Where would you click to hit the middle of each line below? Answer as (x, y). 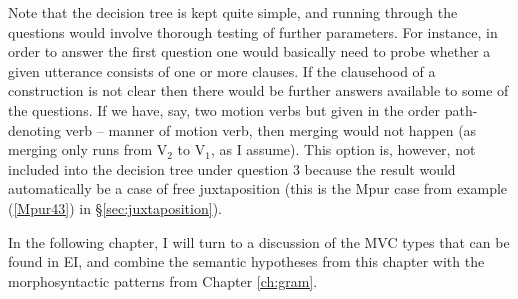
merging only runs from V (88, 149)
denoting (34, 129)
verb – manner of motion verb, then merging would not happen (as (271, 129)
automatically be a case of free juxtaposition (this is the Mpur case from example (258, 188)
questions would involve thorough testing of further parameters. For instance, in (253, 31)
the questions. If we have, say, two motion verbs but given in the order (224, 109)
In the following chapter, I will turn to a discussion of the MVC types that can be (259, 241)
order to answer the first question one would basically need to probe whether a (249, 51)
